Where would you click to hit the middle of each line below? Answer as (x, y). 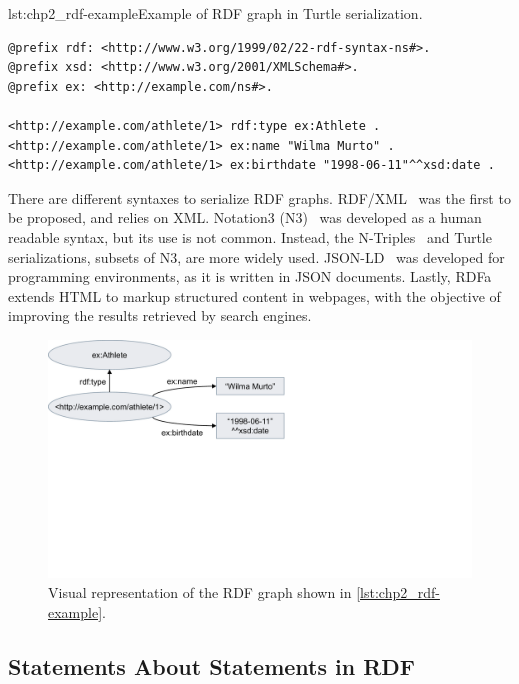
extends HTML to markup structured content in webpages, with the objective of (254, 295)
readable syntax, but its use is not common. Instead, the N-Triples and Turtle (250, 236)
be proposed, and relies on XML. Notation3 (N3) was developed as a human (245, 217)
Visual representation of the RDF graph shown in (200, 592)
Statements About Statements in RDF (212, 665)
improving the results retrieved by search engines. (160, 315)
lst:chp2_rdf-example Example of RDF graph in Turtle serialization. (215, 13)
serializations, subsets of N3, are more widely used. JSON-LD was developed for (256, 256)
